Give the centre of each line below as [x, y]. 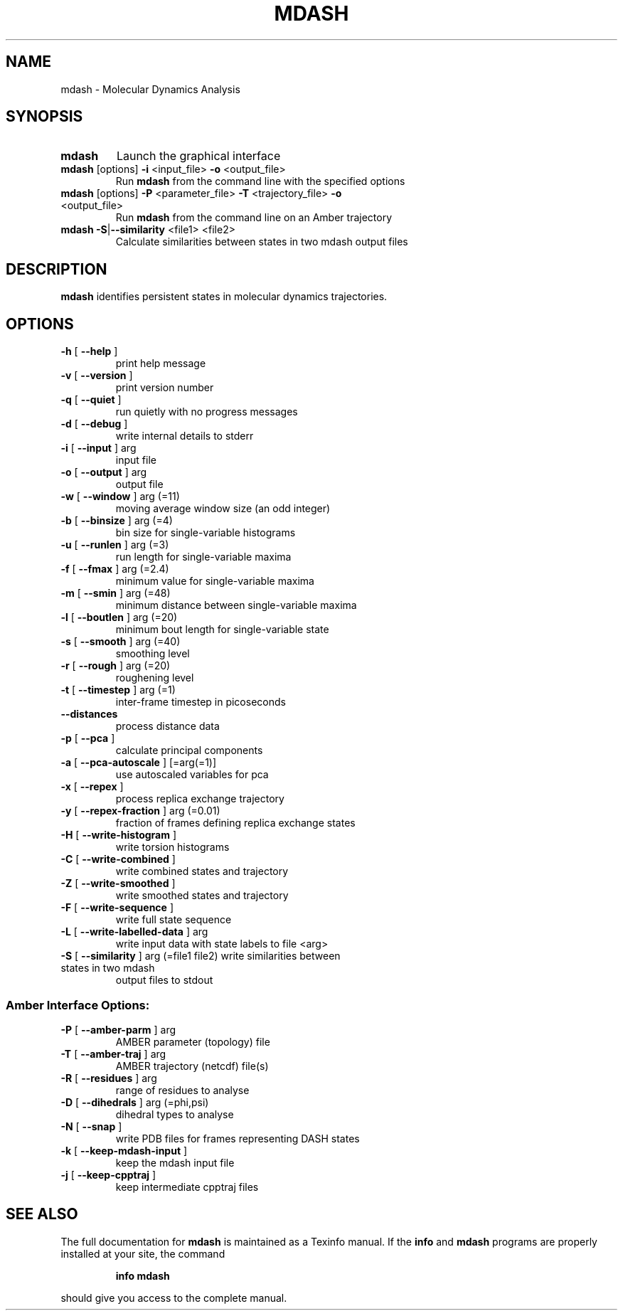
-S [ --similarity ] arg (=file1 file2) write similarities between [201, 956]
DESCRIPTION [57, 269]
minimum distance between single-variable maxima [236, 605]
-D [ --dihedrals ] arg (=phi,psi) [135, 1102]
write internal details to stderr [185, 436]
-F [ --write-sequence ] [117, 908]
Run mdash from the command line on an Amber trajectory [254, 218]
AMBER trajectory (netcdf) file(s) [192, 1066]
